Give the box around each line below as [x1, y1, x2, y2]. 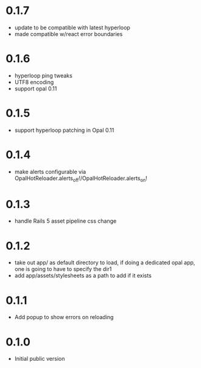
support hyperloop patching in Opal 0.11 [14, 126, 115, 134]
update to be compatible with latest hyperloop [14, 24, 130, 31]
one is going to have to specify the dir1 [14, 265, 112, 273]
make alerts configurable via [14, 168, 86, 175]
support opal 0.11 [14, 85, 57, 92]
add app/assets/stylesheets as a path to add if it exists [14, 272, 152, 280]
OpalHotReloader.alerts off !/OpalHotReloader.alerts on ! [14, 175, 147, 183]
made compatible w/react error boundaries [14, 30, 123, 37]
